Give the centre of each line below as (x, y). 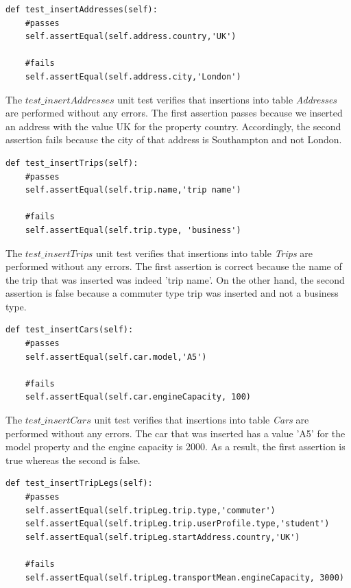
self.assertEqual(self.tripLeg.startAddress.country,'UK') (162, 537)
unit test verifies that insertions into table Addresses (227, 99)
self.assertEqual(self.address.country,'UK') (131, 37)
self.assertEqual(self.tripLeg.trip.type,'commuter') (150, 510)
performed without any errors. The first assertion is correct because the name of (174, 266)
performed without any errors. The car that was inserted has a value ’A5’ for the (175, 433)
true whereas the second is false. (73, 460)
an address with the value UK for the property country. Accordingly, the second (173, 126)
